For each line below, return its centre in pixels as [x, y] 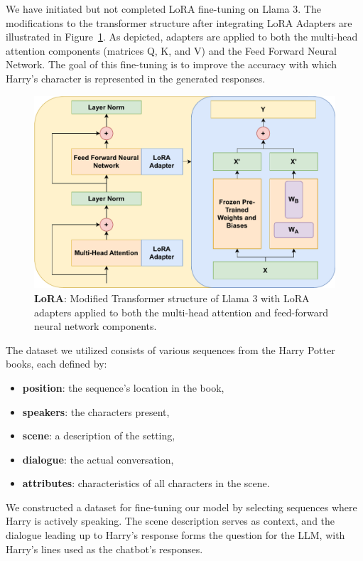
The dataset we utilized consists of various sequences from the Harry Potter [170, 349]
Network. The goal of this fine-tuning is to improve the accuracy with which [172, 64]
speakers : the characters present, [96, 411]
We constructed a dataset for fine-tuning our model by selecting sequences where [181, 507]
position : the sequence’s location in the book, [123, 387]
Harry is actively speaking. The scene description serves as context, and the [170, 521]
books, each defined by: [56, 364]
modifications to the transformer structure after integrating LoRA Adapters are [179, 22]
